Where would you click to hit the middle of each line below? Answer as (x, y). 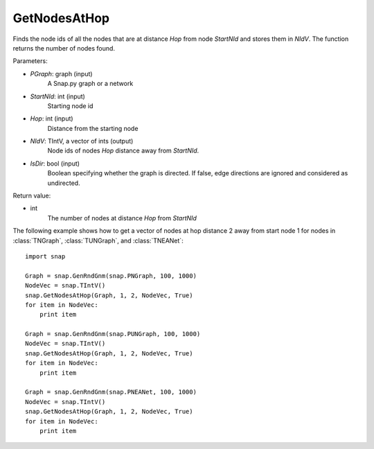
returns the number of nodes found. (64, 48)
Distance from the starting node (93, 128)
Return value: (32, 196)
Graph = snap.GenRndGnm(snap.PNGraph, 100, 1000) (111, 276)
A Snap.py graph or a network (90, 84)
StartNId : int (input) (58, 96)
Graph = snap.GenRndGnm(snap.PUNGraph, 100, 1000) (113, 334)
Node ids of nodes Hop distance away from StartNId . (123, 151)
